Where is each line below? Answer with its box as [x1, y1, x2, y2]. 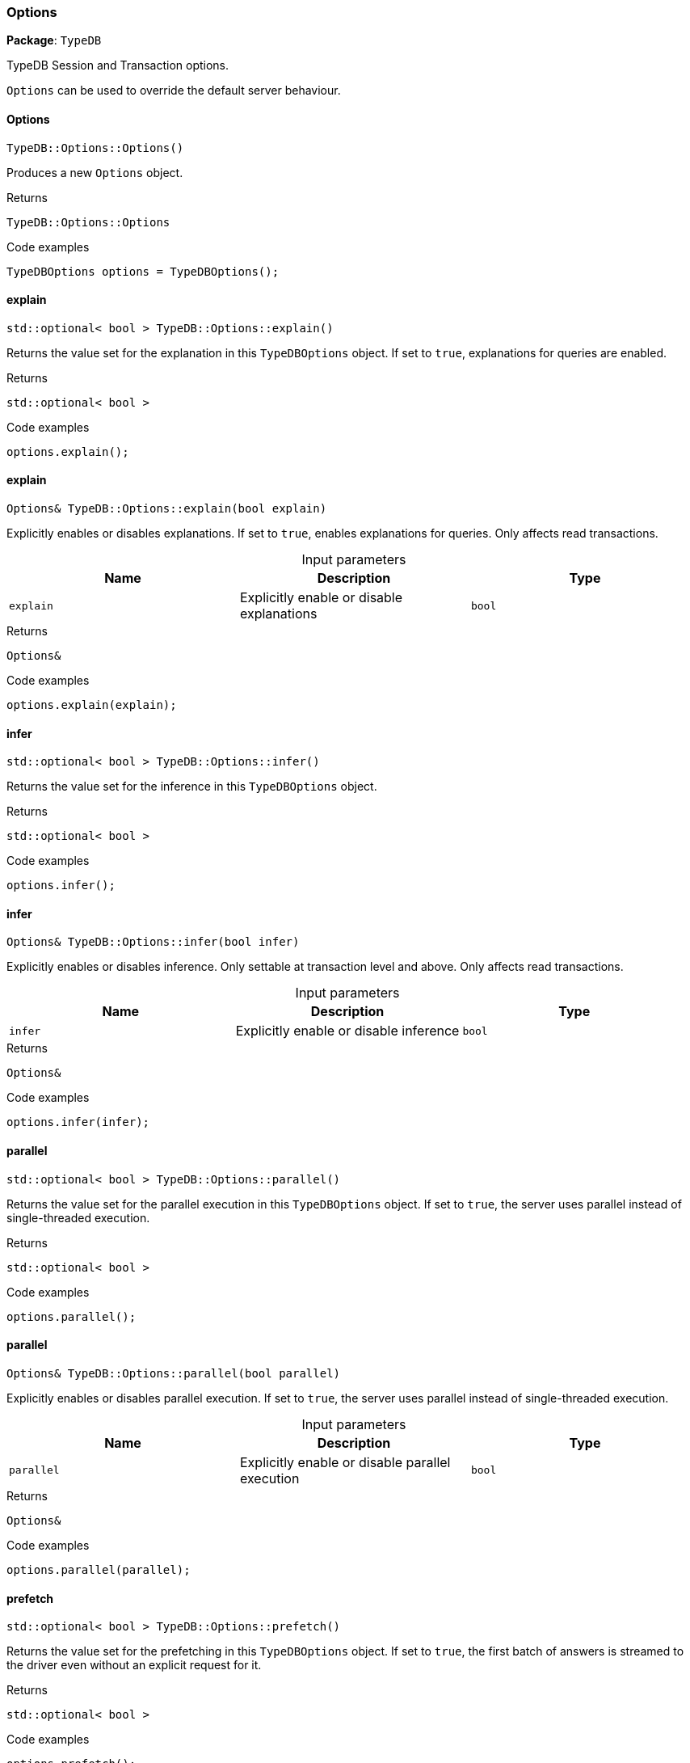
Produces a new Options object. [6, 165, 183, 179]
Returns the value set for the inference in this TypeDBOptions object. [6, 779, 377, 794]
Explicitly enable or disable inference [235, 1023, 460, 1040]
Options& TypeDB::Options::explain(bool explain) [6, 502, 327, 516]
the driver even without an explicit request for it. [6, 1658, 262, 1672]
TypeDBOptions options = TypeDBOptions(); [6, 264, 280, 278]
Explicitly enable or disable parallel [239, 1453, 451, 1470]
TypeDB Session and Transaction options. [6, 58, 229, 73]
